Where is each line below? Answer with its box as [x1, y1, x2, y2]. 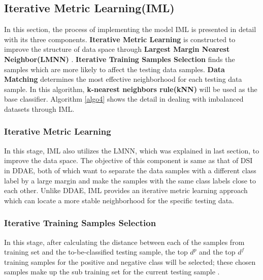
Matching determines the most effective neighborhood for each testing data [4, 74, 242, 84]
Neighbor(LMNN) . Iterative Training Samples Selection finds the [4, 53, 235, 64]
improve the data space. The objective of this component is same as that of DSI [4, 155, 253, 166]
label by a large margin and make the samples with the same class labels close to [4, 175, 256, 185]
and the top [199, 246, 236, 257]
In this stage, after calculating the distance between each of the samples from [4, 236, 245, 247]
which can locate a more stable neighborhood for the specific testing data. [4, 195, 235, 205]
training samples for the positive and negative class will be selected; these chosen [4, 256, 256, 267]
